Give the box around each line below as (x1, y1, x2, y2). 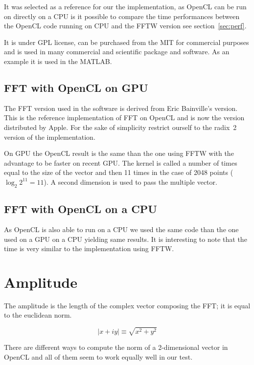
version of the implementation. (4, 131, 95, 142)
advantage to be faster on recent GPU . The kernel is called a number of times (4, 157, 237, 168)
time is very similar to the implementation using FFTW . (4, 243, 174, 254)
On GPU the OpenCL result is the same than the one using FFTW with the (4, 148, 234, 158)
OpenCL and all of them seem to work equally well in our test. (4, 351, 193, 362)
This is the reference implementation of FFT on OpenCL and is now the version (4, 112, 245, 123)
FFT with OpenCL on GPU (4, 80, 148, 95)
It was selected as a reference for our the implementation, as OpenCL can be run (4, 1, 247, 11)
